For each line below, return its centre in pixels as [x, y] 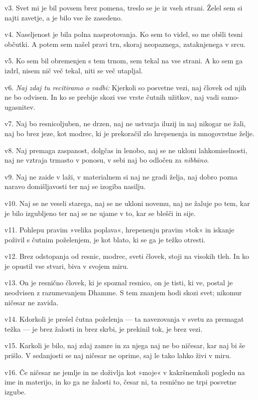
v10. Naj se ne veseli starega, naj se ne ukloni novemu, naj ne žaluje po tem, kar [127, 203]
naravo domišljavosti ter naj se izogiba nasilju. [75, 186]
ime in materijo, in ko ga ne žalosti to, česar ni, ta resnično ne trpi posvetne [121, 382]
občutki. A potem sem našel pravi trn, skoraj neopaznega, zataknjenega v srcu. [125, 44]
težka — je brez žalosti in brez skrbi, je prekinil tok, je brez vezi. [104, 328]
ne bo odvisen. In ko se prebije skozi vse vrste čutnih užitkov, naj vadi [112, 97]
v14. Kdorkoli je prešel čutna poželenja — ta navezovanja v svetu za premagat [124, 319]
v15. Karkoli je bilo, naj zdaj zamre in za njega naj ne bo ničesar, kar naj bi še [125, 345]
